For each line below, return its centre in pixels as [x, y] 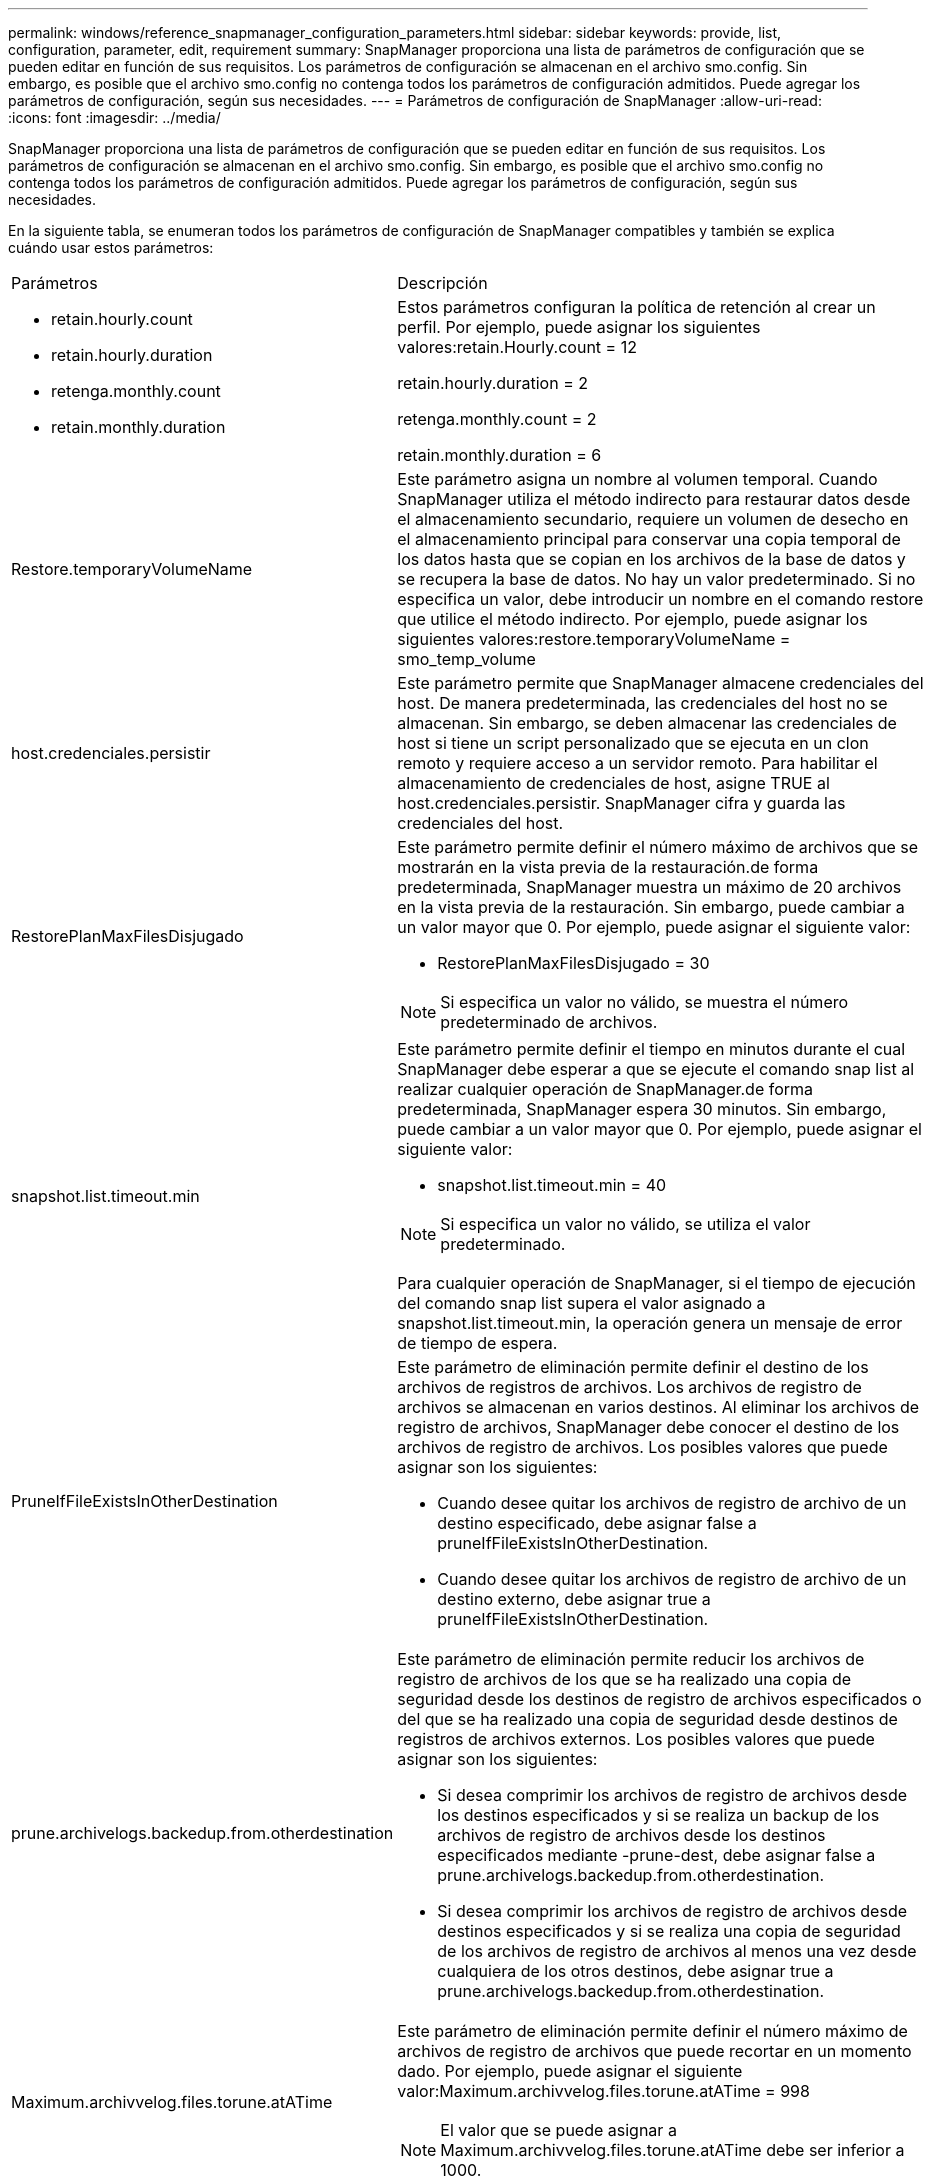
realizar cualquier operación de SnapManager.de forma [605, 1089]
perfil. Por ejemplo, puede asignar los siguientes [579, 327]
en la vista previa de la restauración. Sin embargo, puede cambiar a [651, 907]
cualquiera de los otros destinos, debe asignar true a [635, 1971]
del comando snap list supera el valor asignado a [581, 1303]
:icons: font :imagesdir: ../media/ [114, 117]
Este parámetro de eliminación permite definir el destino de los [633, 1367]
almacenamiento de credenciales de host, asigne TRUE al [613, 783]
